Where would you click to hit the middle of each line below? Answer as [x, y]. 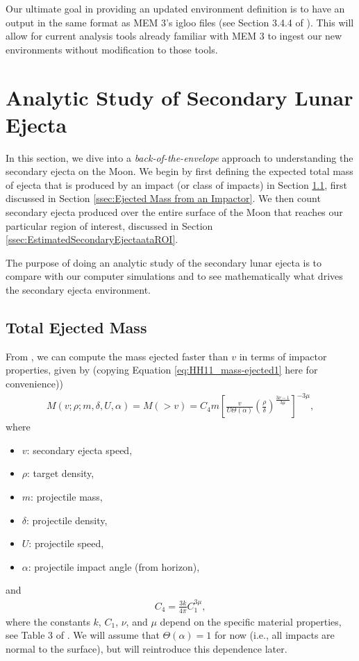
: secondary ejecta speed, [80, 450]
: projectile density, [67, 520]
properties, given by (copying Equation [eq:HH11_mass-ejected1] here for [162, 370]
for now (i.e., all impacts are [274, 635]
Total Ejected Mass [76, 327]
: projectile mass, [67, 496]
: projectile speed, [66, 543]
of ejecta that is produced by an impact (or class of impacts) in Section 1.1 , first [177, 184]
